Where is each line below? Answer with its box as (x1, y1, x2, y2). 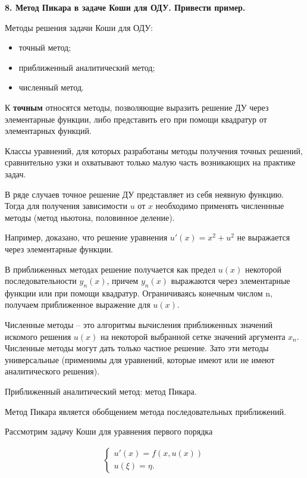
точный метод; (18, 41, 71, 54)
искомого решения (5, 330, 71, 342)
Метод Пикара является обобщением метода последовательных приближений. (5, 405, 286, 417)
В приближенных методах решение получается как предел (5, 263, 216, 275)
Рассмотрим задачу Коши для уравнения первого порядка (5, 425, 213, 438)
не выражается (237, 231, 290, 243)
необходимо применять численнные (155, 199, 284, 212)
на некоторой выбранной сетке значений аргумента (100, 330, 286, 342)
